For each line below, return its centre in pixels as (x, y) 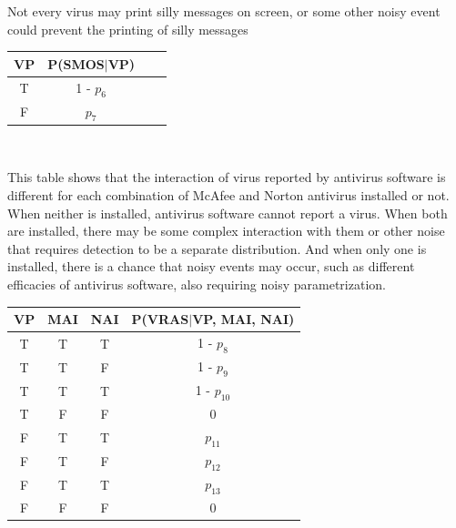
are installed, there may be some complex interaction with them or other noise (226, 231)
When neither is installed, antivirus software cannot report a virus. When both (228, 213)
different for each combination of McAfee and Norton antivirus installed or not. (228, 195)
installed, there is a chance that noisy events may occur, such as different (211, 266)
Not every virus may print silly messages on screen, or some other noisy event (224, 11)
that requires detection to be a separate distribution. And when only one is (217, 248)
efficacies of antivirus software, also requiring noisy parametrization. (197, 284)
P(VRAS (160, 319)
